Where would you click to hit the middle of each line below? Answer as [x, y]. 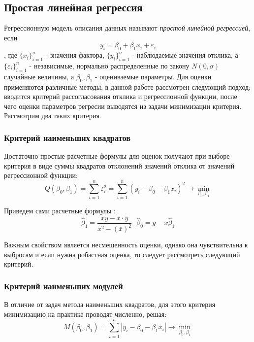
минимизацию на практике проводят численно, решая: [85, 314]
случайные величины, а [39, 76]
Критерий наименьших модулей [63, 286]
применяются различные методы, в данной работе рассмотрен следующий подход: [127, 86]
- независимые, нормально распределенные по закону [109, 65]
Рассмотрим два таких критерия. [53, 116]
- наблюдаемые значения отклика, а [185, 55]
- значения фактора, [75, 55]
